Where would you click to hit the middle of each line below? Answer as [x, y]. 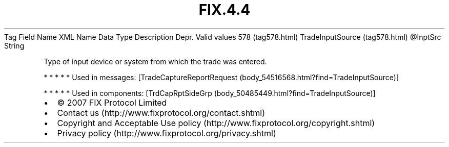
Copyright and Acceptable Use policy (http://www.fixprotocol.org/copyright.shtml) [216, 123]
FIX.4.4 [224, 10]
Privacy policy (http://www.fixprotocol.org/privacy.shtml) [167, 133]
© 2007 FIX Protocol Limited [112, 102]
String [14, 45]
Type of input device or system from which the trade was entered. [155, 61]
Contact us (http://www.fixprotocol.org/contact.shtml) [161, 113]
